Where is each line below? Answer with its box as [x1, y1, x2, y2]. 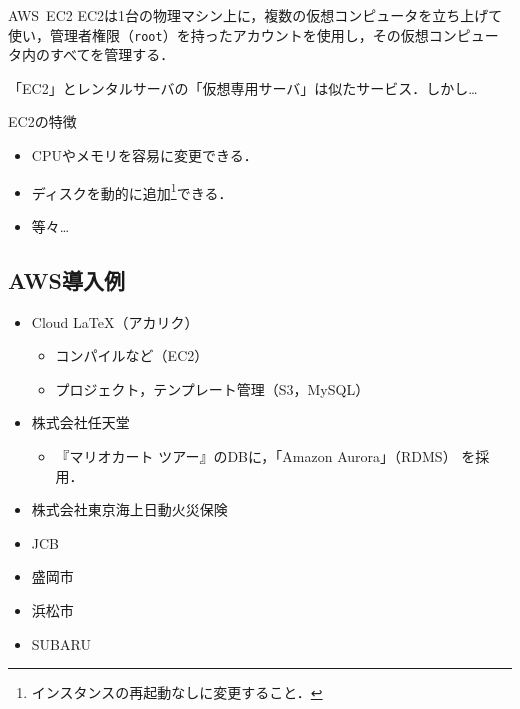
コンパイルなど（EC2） [55, 345, 209, 366]
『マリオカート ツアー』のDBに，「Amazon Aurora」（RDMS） [55, 446, 457, 467]
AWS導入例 [8, 264, 125, 295]
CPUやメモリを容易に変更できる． [31, 145, 258, 166]
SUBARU [31, 633, 91, 654]
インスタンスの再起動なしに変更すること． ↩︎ [31, 682, 323, 703]
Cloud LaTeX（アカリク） [31, 311, 199, 332]
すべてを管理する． [49, 44, 175, 65]
